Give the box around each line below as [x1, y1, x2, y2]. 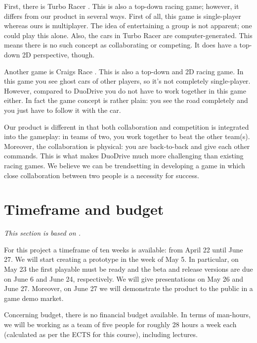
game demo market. [4, 293, 64, 303]
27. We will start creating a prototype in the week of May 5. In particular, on [4, 254, 239, 264]
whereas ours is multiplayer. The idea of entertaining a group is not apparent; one [4, 20, 252, 31]
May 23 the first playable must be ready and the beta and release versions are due [4, 264, 253, 274]
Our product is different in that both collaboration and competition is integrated [4, 121, 249, 132]
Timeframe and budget [4, 199, 164, 219]
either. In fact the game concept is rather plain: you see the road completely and [4, 95, 248, 105]
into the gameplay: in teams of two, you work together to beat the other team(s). [4, 131, 250, 142]
